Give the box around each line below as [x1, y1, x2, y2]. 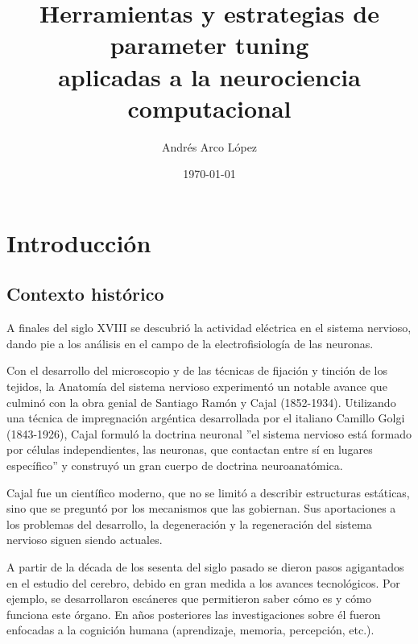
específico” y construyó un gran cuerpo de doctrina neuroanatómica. [6, 457, 343, 474]
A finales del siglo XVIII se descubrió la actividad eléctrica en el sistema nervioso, [6, 319, 412, 336]
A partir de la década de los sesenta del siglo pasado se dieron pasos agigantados [6, 558, 404, 575]
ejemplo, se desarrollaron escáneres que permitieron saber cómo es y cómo [6, 590, 371, 607]
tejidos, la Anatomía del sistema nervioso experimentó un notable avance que [6, 378, 387, 395]
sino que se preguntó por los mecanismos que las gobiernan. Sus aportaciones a [6, 500, 396, 517]
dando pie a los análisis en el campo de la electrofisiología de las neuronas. [6, 334, 374, 351]
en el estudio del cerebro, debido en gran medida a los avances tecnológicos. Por [6, 574, 400, 591]
